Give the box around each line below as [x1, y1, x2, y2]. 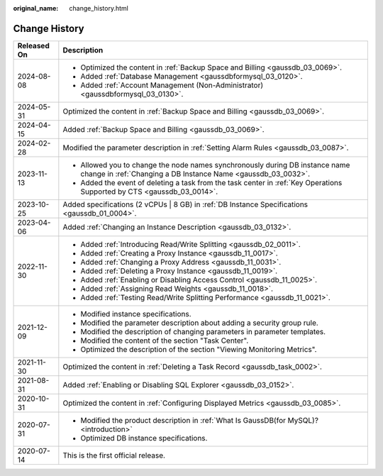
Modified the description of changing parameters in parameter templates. [80, 326, 326, 336]
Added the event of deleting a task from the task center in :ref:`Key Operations [80, 177, 343, 187]
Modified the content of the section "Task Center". [80, 336, 249, 345]
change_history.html [69, 4, 129, 12]
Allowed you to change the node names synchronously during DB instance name [80, 160, 350, 170]
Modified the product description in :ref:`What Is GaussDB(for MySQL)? [80, 415, 319, 425]
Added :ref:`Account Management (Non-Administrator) [80, 80, 264, 90]
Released [17, 40, 50, 50]
